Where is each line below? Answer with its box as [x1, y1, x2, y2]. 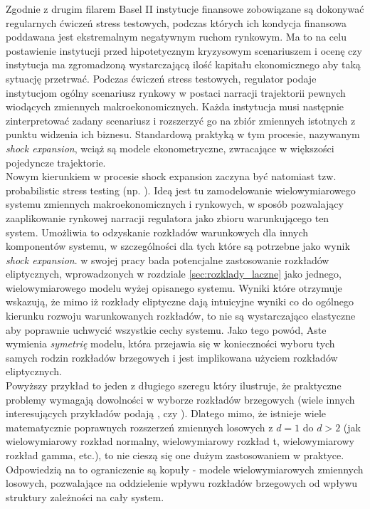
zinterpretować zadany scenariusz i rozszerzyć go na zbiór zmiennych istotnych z [6, 112, 356, 127]
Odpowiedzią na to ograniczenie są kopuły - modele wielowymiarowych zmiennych [6, 461, 364, 476]
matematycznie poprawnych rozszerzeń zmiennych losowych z [6, 419, 273, 434]
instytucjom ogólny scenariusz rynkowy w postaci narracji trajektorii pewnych [6, 85, 346, 100]
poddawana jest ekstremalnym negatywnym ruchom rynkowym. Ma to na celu [6, 29, 347, 44]
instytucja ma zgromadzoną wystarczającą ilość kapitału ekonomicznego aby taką [6, 57, 361, 72]
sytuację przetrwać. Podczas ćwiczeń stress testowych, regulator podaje [6, 70, 317, 85]
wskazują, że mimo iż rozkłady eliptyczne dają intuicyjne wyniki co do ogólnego [6, 294, 354, 309]
